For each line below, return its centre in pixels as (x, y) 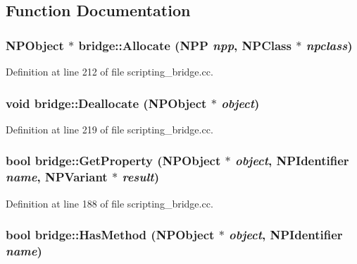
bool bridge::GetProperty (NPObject (113, 161)
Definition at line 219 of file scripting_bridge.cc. (109, 129)
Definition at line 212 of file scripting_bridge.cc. (109, 71)
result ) (140, 177)
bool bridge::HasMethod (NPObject (110, 235)
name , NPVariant (57, 177)
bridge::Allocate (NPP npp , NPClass (185, 45)
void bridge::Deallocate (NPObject (106, 103)
